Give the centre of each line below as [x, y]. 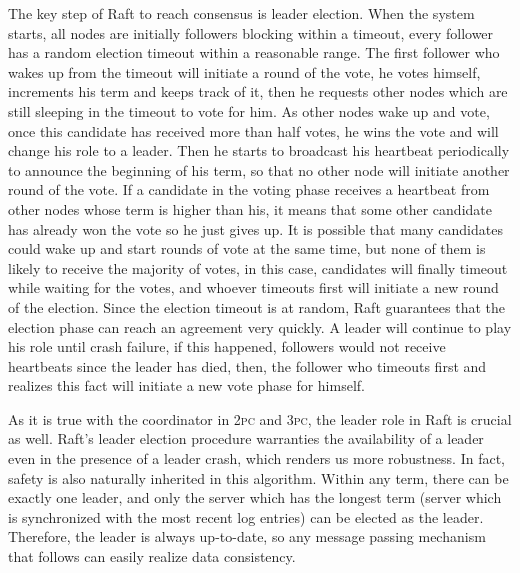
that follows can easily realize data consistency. [152, 556]
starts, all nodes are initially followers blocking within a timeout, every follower [251, 32]
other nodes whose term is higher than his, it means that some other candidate [250, 208]
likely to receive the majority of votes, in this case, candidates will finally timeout [258, 267]
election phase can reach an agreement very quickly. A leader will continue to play [260, 326]
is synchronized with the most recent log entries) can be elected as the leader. [246, 516]
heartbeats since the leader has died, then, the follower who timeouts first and [247, 365]
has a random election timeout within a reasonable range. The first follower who [254, 52]
